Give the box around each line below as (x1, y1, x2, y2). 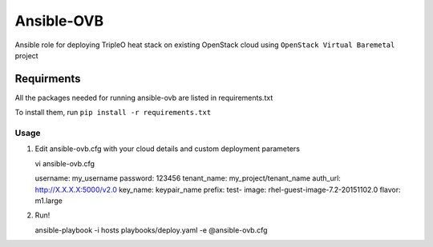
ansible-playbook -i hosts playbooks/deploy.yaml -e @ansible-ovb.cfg (34, 225, 268, 235)
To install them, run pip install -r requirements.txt (14, 108, 212, 118)
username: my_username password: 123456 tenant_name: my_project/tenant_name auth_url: (34, 173, 341, 183)
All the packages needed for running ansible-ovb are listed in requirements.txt (14, 93, 273, 102)
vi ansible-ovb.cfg (34, 158, 95, 168)
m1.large (34, 196, 63, 205)
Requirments (14, 72, 81, 86)
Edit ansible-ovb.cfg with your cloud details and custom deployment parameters (34, 144, 301, 153)
